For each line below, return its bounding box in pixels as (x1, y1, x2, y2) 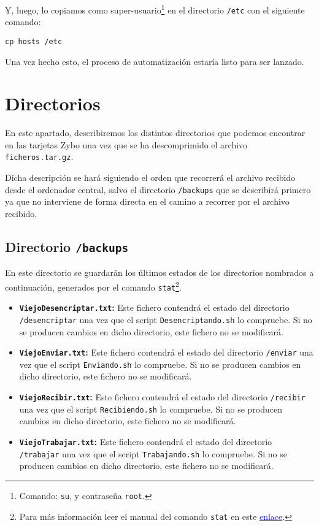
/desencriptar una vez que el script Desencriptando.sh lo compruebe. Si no (19, 313, 312, 326)
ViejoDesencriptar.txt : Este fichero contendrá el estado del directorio (19, 301, 290, 314)
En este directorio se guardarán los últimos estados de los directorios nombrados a (5, 266, 314, 279)
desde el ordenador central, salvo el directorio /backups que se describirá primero (5, 183, 311, 196)
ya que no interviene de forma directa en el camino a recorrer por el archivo (5, 195, 290, 208)
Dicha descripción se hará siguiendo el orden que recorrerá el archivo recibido (5, 171, 296, 184)
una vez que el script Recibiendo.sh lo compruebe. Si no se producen (19, 402, 282, 415)
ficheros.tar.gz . (5, 150, 74, 163)
